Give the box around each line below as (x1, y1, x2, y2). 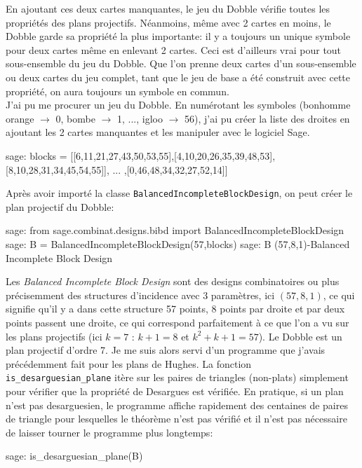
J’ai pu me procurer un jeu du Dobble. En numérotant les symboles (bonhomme (6, 97, 351, 112)
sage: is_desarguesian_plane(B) (6, 448, 143, 463)
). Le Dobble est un (258, 329, 342, 343)
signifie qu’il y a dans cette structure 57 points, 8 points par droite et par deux (6, 301, 345, 316)
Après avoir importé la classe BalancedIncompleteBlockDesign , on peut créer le (6, 186, 353, 200)
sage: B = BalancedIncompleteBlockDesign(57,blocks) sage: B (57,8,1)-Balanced (6, 236, 350, 251)
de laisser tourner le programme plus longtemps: (6, 425, 213, 439)
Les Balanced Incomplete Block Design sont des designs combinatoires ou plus (6, 274, 340, 289)
